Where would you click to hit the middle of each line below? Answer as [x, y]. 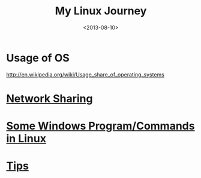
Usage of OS [38, 58]
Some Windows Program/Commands [100, 126]
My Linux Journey [101, 11]
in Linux [26, 139]
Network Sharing [49, 98]
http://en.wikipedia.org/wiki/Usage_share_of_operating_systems [85, 74]
